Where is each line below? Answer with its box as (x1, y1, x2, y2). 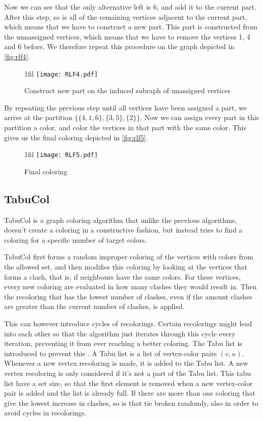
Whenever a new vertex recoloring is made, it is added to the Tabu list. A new (4, 358, 248, 368)
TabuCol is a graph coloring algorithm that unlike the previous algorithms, (4, 214, 237, 225)
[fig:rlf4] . (4, 51, 30, 61)
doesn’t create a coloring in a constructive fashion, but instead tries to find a (4, 224, 243, 235)
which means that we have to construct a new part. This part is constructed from (4, 21, 257, 32)
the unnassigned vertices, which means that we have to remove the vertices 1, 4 (4, 31, 250, 42)
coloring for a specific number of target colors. (4, 234, 147, 245)
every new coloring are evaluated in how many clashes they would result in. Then (4, 281, 257, 292)
